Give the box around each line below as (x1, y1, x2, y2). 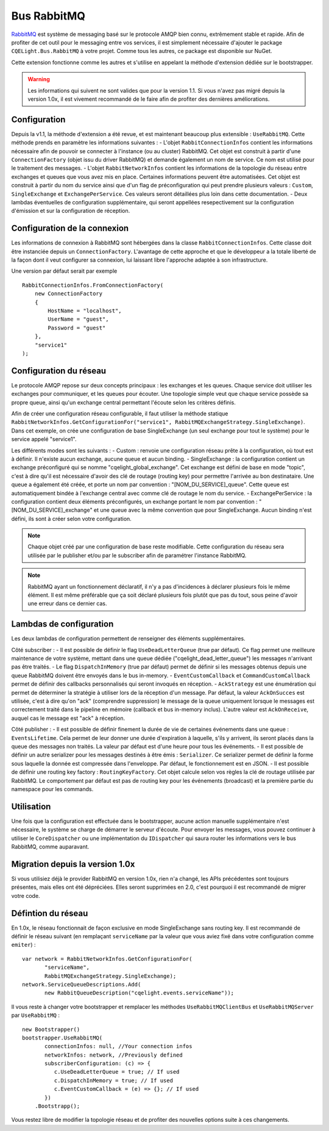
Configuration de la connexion (11, 223, 129, 234)
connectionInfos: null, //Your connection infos (44, 1043, 193, 1050)
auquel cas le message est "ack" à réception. (11, 714, 126, 722)
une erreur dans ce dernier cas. (27, 600, 107, 607)
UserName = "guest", (48, 316, 109, 323)
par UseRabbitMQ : (11, 1011, 60, 1019)
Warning (27, 76, 50, 83)
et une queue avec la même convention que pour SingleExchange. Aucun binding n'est (93, 506, 312, 514)
